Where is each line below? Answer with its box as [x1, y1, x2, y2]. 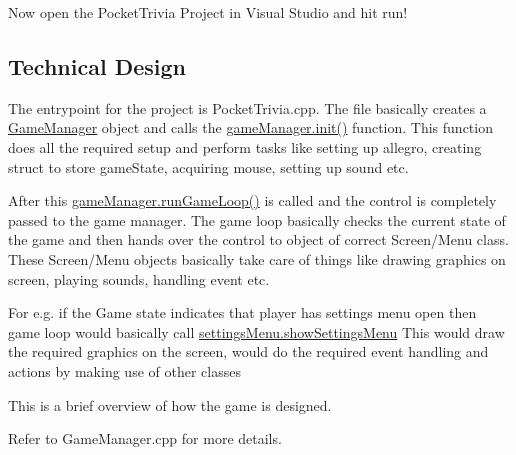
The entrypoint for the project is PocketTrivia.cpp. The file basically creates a [8, 97, 487, 118]
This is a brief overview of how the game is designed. [8, 394, 332, 415]
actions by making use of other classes [8, 360, 241, 381]
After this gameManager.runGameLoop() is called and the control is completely [8, 190, 497, 211]
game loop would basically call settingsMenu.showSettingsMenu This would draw [8, 321, 505, 342]
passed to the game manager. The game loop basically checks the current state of [8, 209, 506, 230]
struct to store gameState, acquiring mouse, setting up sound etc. [8, 156, 409, 177]
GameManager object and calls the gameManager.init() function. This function [8, 117, 493, 138]
